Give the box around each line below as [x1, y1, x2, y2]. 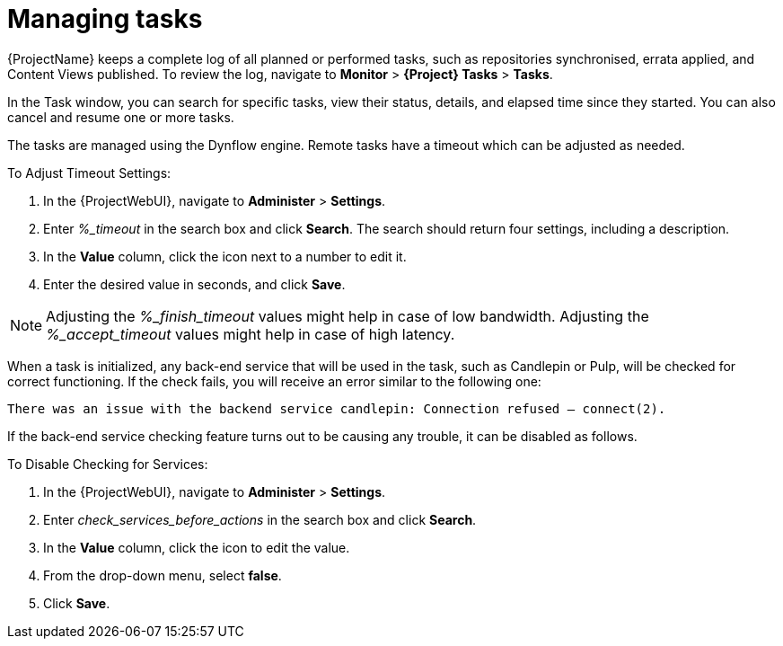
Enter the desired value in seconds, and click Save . [43, 276, 346, 292]
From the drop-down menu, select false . [43, 567, 282, 583]
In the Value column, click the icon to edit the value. [43, 539, 350, 555]
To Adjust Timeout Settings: [7, 164, 172, 181]
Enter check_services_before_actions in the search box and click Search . [43, 511, 477, 527]
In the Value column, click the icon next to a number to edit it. [43, 248, 407, 264]
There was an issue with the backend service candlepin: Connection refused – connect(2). [7, 401, 666, 416]
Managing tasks [7, 4, 203, 34]
